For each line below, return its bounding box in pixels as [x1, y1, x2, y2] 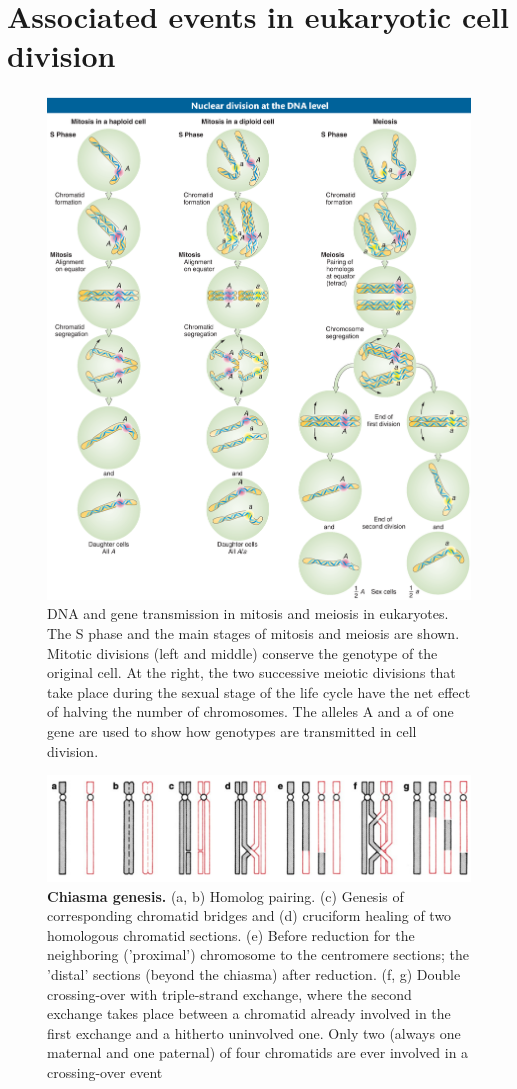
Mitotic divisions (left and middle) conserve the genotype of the [47, 642, 438, 663]
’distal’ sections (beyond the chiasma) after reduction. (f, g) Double [47, 963, 461, 984]
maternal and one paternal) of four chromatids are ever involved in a [47, 1042, 469, 1063]
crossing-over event [47, 1061, 163, 1082]
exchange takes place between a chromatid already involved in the [47, 1003, 451, 1024]
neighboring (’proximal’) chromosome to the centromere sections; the [47, 944, 469, 965]
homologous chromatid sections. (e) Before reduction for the [47, 924, 415, 945]
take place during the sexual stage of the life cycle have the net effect [47, 681, 471, 702]
